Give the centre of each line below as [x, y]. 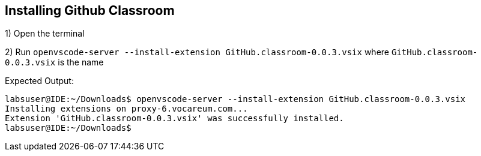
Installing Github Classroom [90, 10]
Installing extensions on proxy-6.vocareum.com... [126, 109]
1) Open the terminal [45, 34]
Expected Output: [39, 81]
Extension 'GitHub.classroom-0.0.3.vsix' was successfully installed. [174, 118]
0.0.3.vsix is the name [54, 62]
